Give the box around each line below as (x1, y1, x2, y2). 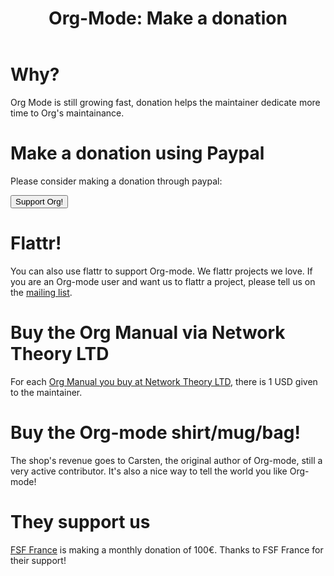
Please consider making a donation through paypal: (10, 175, 223, 187)
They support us (10, 510, 151, 533)
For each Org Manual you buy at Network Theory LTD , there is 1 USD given (10, 375, 318, 387)
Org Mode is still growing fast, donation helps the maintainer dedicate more (10, 96, 321, 108)
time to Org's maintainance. (10, 107, 125, 119)
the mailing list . (10, 286, 73, 298)
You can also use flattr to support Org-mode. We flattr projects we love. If (10, 265, 313, 277)
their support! (10, 554, 67, 566)
